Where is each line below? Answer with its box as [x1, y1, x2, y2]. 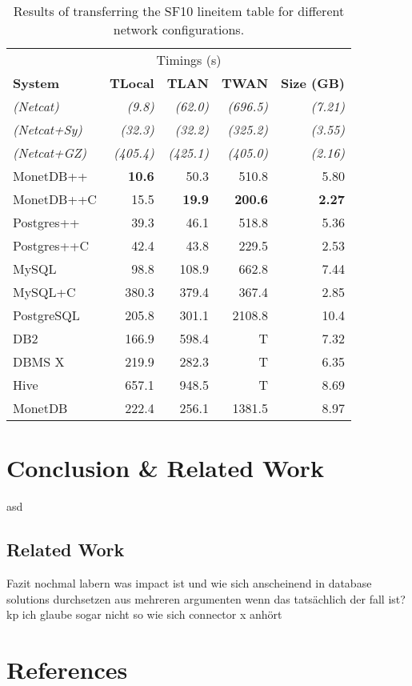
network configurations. [113, 20, 245, 38]
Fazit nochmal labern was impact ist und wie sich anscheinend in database [6, 574, 372, 591]
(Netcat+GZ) [13, 143, 87, 162]
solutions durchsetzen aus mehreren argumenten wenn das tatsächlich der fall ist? [6, 590, 406, 607]
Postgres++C [13, 236, 90, 255]
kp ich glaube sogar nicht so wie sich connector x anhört [6, 606, 282, 623]
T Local [109, 74, 154, 92]
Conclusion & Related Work [6, 451, 324, 484]
